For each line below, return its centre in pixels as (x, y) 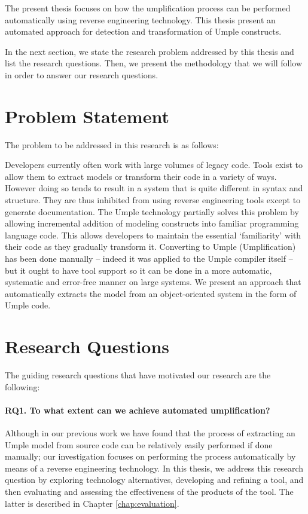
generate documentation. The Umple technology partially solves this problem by (152, 211)
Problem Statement (87, 116)
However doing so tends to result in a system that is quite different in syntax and (154, 188)
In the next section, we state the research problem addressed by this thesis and (150, 51)
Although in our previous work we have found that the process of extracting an (150, 433)
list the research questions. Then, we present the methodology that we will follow (154, 63)
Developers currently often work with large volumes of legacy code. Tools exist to (154, 165)
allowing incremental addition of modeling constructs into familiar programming (152, 223)
